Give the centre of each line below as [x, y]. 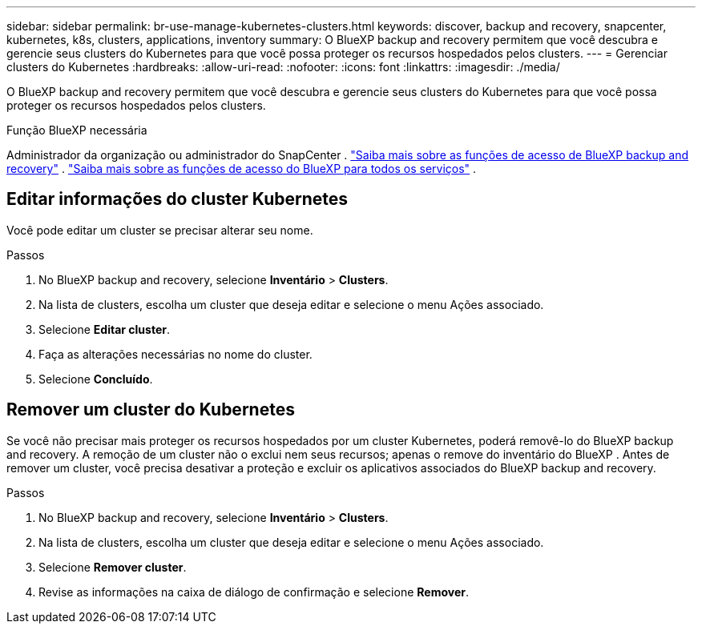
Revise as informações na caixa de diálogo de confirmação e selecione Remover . [254, 592]
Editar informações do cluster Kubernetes [178, 199]
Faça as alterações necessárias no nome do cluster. [175, 354]
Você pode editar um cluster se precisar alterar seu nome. [160, 230]
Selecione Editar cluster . [104, 329]
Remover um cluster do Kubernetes [151, 410]
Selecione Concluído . [96, 379]
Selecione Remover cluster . [113, 567]
